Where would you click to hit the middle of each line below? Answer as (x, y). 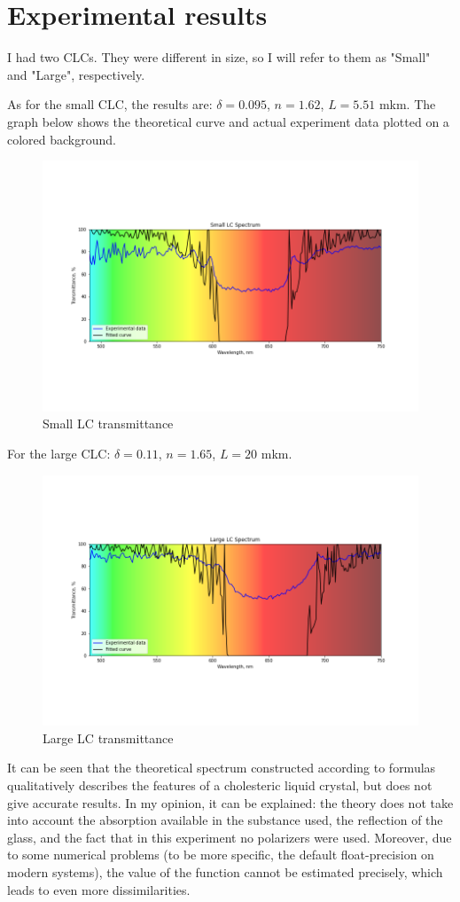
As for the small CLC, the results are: (110, 104)
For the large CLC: (59, 453)
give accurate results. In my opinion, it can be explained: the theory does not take (230, 802)
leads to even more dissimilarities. (99, 889)
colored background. (62, 139)
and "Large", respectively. (76, 74)
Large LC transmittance (108, 737)
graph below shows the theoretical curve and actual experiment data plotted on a (228, 121)
